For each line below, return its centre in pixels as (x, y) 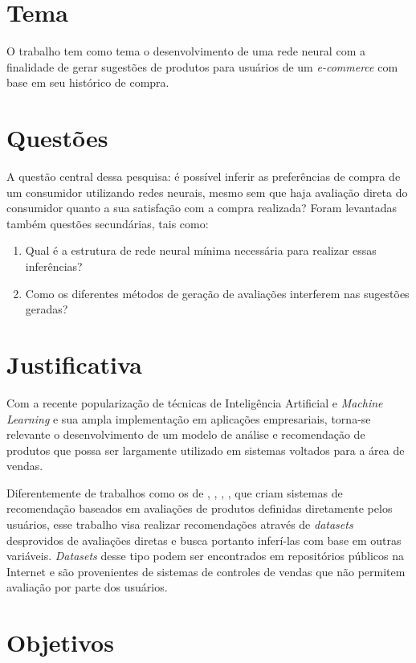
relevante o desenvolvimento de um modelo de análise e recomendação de (186, 434)
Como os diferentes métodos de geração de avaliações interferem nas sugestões (217, 293)
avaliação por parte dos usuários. (87, 587)
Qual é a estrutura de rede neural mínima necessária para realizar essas (201, 250)
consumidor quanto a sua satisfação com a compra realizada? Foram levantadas (202, 208)
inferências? (54, 266)
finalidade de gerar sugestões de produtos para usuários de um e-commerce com (202, 66)
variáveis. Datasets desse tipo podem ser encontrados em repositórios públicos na (206, 556)
